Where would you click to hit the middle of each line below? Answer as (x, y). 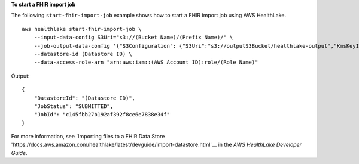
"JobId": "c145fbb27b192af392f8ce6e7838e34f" (102, 115)
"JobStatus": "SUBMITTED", (74, 106)
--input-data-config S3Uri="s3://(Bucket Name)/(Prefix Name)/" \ (133, 38)
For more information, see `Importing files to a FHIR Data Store (88, 137)
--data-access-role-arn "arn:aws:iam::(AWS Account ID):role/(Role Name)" (146, 62)
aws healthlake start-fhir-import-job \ (82, 29)
